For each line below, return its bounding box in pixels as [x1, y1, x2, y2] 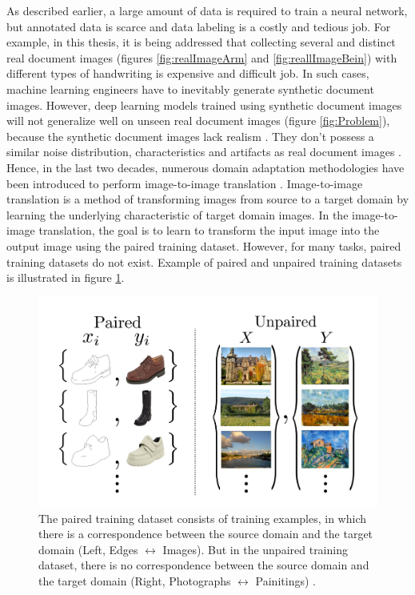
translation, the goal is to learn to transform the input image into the [38, 222, 380, 239]
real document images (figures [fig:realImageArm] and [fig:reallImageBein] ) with [6, 49, 397, 66]
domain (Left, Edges [38, 541, 138, 557]
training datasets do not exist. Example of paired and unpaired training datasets [6, 253, 402, 270]
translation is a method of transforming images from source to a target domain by [6, 191, 409, 207]
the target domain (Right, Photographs [38, 573, 231, 589]
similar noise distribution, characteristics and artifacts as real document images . [6, 143, 401, 160]
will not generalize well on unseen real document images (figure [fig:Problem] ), [6, 112, 390, 129]
